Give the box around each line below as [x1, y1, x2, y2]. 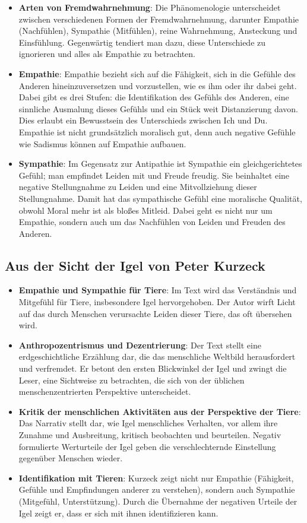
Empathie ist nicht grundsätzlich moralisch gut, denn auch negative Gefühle [18, 125, 296, 138]
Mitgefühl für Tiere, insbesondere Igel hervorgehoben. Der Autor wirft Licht [18, 296, 296, 308]
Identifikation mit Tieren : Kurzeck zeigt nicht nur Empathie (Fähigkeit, [18, 471, 294, 484]
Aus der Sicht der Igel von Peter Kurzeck [5, 256, 265, 274]
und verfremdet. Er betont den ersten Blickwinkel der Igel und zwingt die [18, 362, 287, 375]
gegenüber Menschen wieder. [18, 452, 123, 464]
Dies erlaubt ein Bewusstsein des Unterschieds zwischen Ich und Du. [18, 114, 268, 126]
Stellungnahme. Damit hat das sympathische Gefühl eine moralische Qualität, [18, 192, 302, 204]
